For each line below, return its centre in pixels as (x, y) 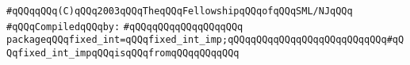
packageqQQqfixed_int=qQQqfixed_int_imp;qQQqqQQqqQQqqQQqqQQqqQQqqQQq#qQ (205, 40)
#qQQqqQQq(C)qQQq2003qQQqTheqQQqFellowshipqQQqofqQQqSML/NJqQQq (180, 11)
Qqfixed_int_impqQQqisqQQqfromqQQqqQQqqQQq (123, 53)
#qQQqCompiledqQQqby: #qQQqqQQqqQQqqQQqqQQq (125, 27)
